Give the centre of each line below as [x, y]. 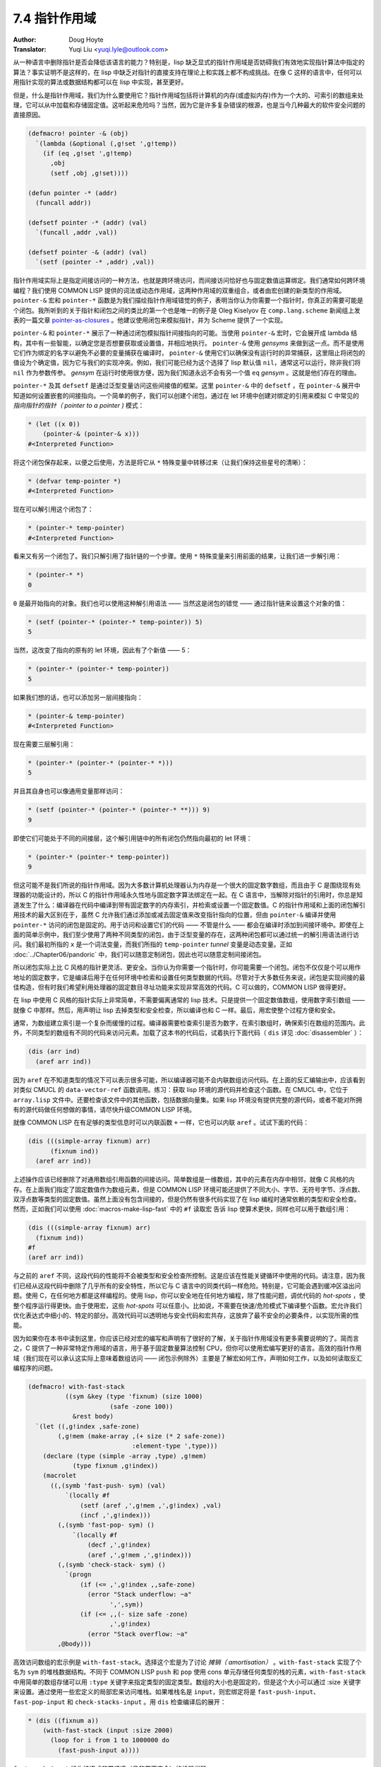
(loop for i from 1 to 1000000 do [110, 1740]
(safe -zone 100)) [141, 1406]
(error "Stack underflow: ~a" [139, 1595]
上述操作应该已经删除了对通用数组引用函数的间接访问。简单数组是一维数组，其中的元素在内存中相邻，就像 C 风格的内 [184, 1180]
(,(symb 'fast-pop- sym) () [106, 1525]
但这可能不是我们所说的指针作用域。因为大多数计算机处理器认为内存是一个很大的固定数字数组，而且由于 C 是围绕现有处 [187, 885]
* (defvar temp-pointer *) [74, 481]
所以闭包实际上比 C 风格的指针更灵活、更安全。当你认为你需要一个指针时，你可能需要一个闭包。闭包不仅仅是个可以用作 [187, 968]
